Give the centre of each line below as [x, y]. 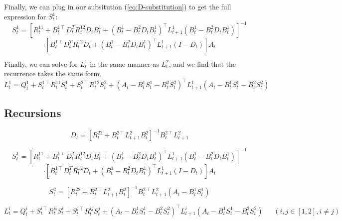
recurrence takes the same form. [53, 73]
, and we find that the [202, 63]
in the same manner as [124, 63]
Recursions [33, 112]
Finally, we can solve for [41, 63]
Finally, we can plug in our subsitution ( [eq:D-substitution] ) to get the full [118, 6]
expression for [25, 16]
